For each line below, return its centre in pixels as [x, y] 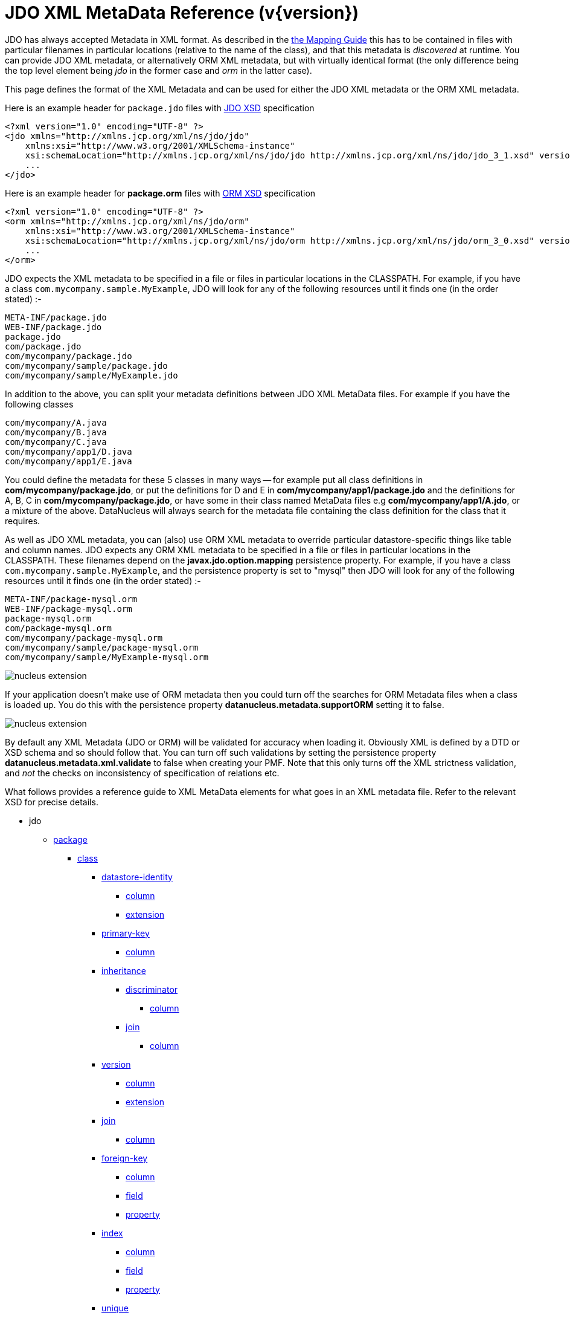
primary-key [126, 933]
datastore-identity [137, 877]
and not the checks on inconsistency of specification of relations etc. [142, 773]
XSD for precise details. [52, 802]
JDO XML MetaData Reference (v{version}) [182, 13]
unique [115, 1308]
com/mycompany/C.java [56, 442]
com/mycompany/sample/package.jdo [86, 365]
